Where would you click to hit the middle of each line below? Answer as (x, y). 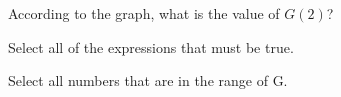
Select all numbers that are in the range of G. (148, 80)
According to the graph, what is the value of (144, 13)
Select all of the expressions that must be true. (151, 46)
